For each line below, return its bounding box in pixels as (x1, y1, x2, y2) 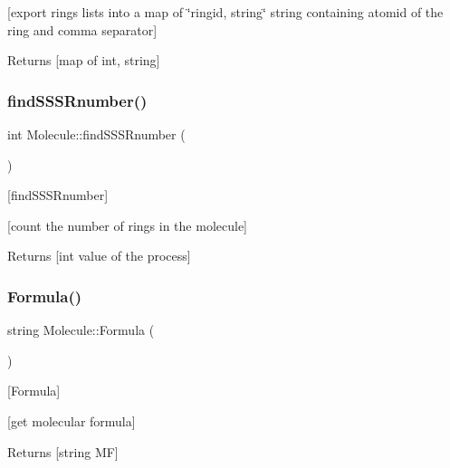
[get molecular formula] (7, 411, 136, 430)
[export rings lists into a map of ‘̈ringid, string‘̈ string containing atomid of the (7, 3, 444, 21)
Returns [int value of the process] (7, 246, 191, 265)
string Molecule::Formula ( (7, 320, 155, 339)
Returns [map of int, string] (7, 51, 160, 70)
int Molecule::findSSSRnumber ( (7, 125, 186, 143)
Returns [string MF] (7, 442, 119, 461)
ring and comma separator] (7, 20, 158, 39)
